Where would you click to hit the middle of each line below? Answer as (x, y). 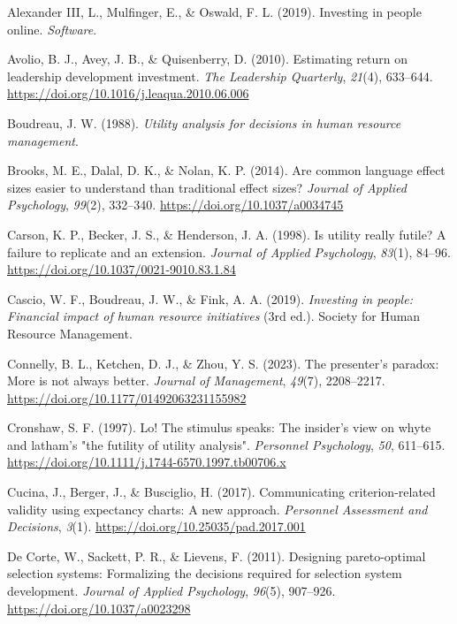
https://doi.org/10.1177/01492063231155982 (127, 397)
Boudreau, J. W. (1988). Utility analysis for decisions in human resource (204, 122)
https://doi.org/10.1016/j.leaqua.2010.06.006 (128, 93)
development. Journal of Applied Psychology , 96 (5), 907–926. (171, 591)
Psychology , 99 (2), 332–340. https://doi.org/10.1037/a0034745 (175, 205)
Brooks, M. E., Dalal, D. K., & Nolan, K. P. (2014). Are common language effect (226, 170)
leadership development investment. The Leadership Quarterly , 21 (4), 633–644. (220, 76)
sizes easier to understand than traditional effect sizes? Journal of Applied (207, 187)
